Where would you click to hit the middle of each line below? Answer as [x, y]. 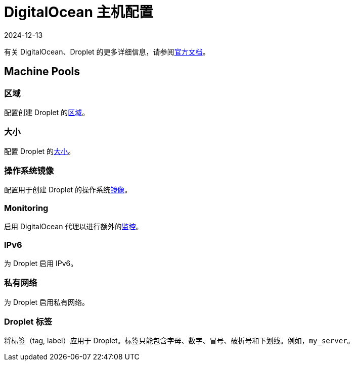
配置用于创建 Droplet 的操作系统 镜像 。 [68, 190]
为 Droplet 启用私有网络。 [47, 302]
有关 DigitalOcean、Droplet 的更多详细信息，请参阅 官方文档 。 [107, 51]
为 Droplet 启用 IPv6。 [41, 263]
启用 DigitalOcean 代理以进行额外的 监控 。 [74, 227]
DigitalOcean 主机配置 [79, 12]
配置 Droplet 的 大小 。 [40, 151]
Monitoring [26, 208]
